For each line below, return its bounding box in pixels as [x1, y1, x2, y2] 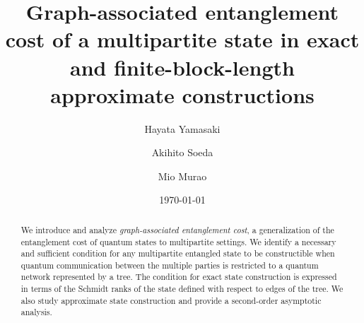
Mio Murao [158, 168, 207, 183]
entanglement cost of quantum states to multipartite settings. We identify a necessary [20, 235, 336, 247]
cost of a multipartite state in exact [5, 25, 360, 54]
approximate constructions [50, 80, 315, 109]
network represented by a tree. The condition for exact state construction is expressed [20, 271, 337, 283]
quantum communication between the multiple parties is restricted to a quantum [20, 259, 319, 271]
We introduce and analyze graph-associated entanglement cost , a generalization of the [20, 223, 334, 235]
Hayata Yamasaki [144, 121, 221, 136]
